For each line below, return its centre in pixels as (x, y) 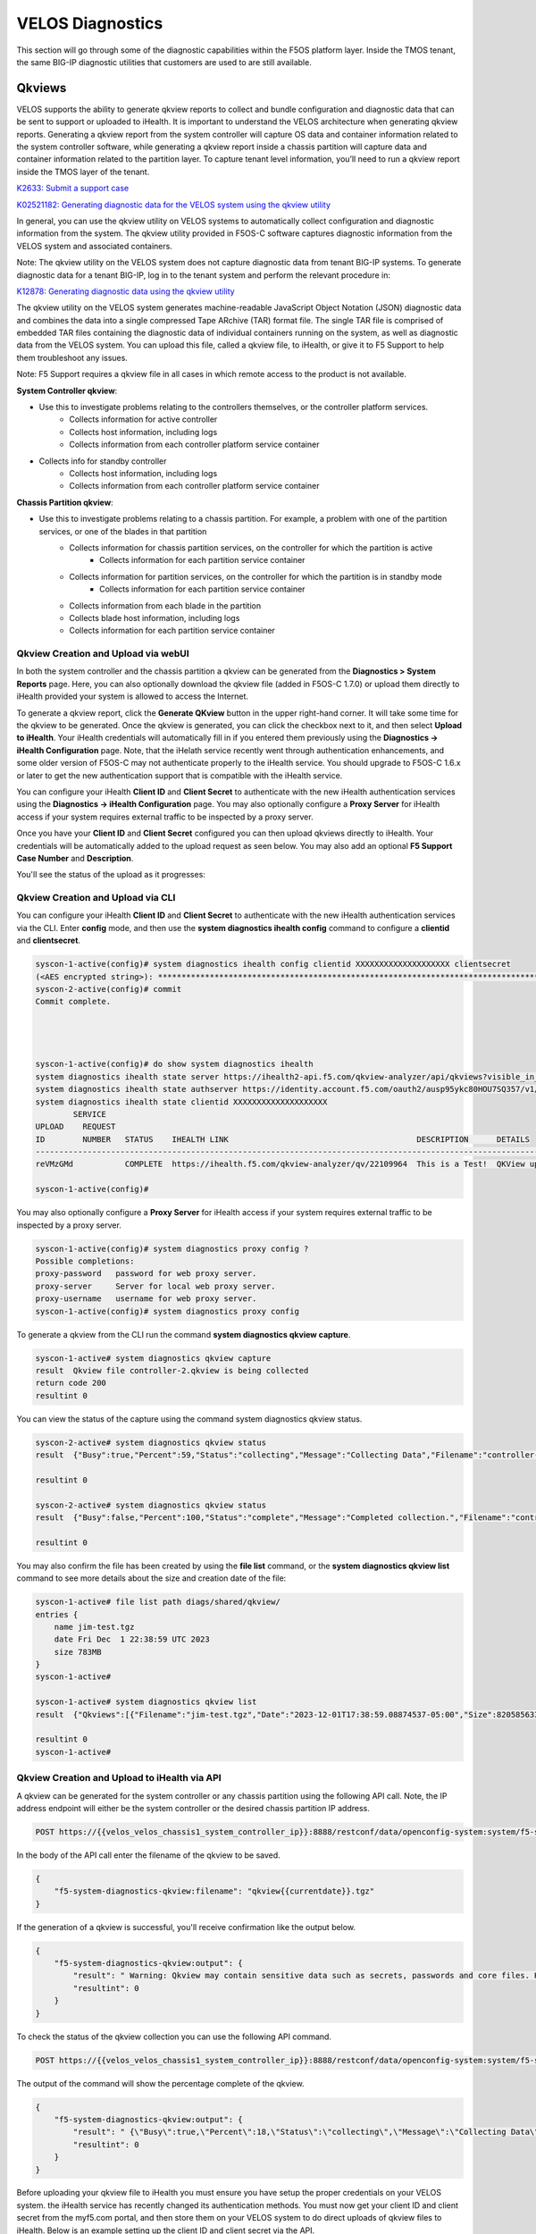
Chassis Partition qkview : (65, 502)
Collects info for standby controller (103, 461)
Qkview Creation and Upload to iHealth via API (119, 1778)
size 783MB (78, 1652)
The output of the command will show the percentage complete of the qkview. (160, 2083)
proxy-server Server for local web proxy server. (155, 1286)
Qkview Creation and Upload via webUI (103, 654)
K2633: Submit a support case (73, 189)
